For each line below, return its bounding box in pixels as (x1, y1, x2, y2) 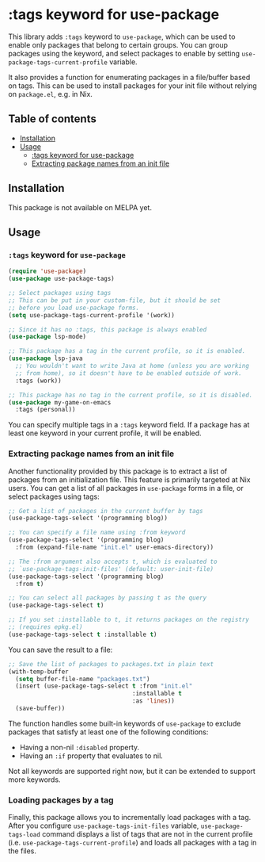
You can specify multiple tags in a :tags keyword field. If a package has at (8, 420, 250, 430)
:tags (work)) (15, 377, 62, 385)
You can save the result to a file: (8, 645, 113, 654)
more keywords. (8, 775, 61, 784)
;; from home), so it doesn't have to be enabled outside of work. (15, 369, 243, 377)
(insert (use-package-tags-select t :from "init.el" (15, 682, 193, 691)
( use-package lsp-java (8, 354, 83, 362)
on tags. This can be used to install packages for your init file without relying (8, 81, 257, 90)
